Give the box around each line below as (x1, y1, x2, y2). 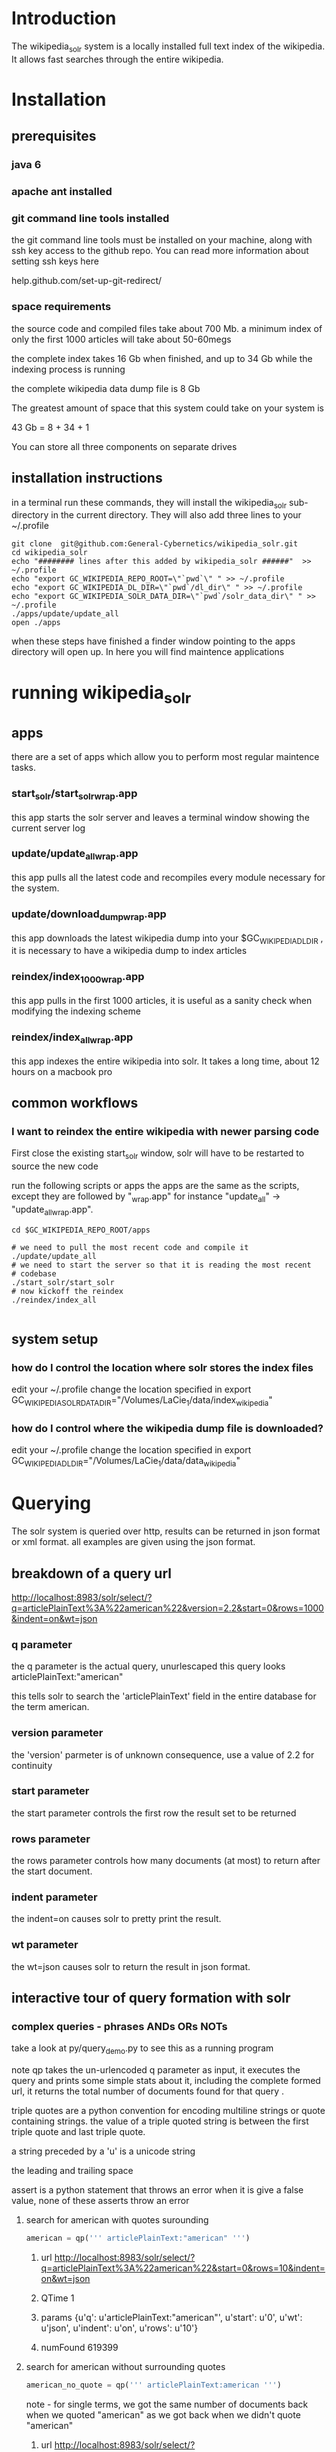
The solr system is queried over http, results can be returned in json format (11, 1525, 321, 1537)
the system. (11, 882, 60, 894)
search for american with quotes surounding (25, 2214, 209, 2226)
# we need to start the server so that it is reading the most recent (11, 1260, 312, 1270)
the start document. (11, 1865, 93, 1877)
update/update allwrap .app (11, 847, 139, 862)
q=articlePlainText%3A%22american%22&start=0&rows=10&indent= (40, 2262, 326, 2274)
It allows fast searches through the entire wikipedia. (11, 53, 224, 65)
